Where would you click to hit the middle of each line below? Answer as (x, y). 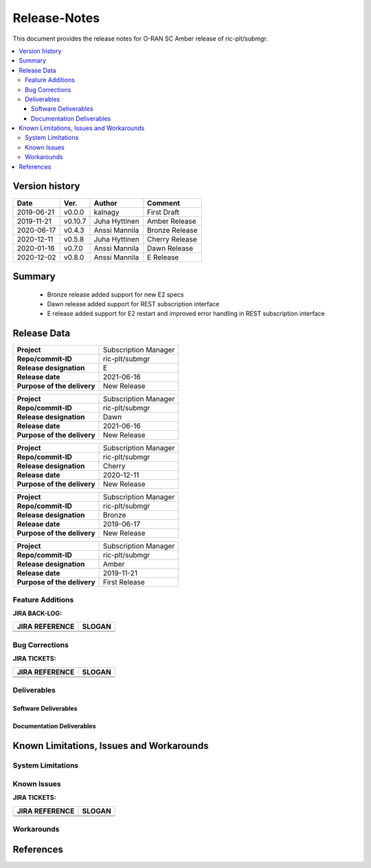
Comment (163, 203)
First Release (124, 582)
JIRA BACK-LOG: (37, 613)
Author (105, 203)
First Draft (163, 212)
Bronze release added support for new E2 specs (115, 294)
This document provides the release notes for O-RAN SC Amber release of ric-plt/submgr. (140, 39)
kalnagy (106, 212)
